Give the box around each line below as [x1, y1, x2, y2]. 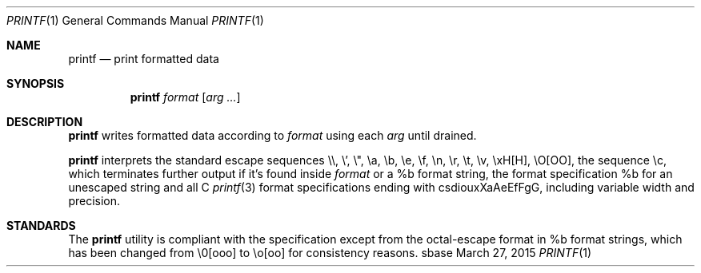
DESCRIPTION [6, 115, 83, 129]
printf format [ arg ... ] [130, 90, 241, 104]
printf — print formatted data [68, 52, 219, 65]
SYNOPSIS [6, 77, 65, 90]
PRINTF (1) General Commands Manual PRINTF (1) [6, 14, 264, 27]
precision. [68, 194, 121, 208]
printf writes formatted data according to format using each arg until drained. [68, 129, 477, 142]
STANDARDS [6, 219, 76, 232]
